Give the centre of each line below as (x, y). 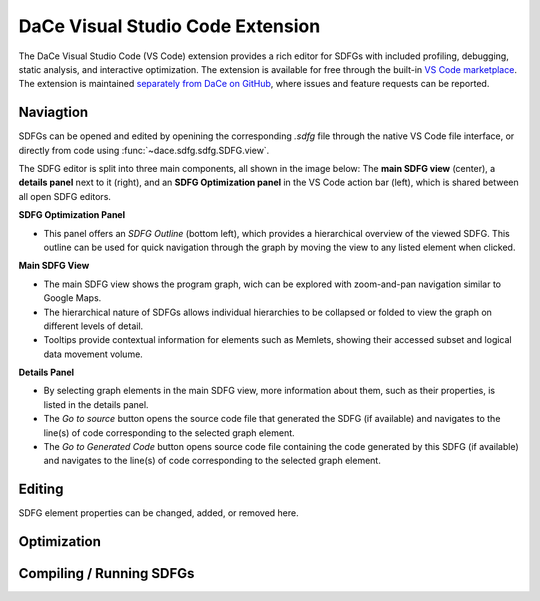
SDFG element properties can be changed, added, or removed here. (158, 513)
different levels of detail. (93, 326)
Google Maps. (72, 298)
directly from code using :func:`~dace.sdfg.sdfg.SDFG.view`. (144, 150)
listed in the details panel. (96, 404)
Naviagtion (53, 112)
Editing (41, 489)
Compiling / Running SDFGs (106, 573)
